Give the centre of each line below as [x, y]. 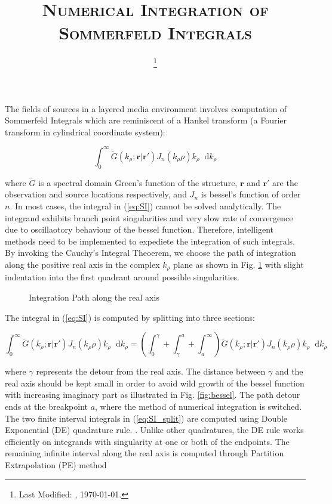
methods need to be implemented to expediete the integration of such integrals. [150, 241]
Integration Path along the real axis [94, 297]
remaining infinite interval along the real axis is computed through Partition [145, 453]
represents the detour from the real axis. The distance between [151, 371]
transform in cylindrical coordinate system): [85, 132]
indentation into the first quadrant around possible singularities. [122, 277]
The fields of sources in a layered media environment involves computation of [146, 108]
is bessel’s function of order [251, 194]
